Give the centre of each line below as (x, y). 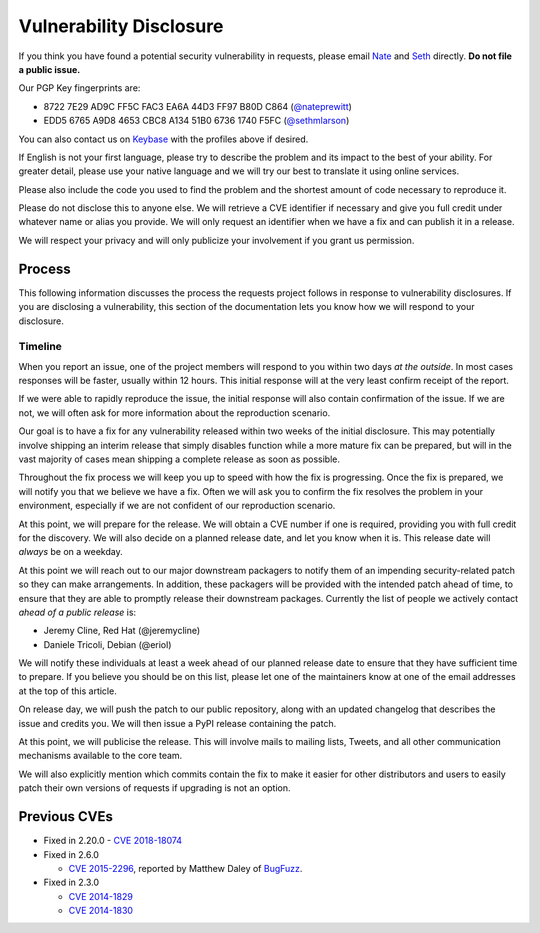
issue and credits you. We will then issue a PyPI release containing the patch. (177, 723)
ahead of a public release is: (77, 612)
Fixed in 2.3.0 (71, 882)
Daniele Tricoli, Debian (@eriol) (107, 644)
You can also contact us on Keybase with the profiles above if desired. (163, 139)
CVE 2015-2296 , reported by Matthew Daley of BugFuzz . (185, 868)
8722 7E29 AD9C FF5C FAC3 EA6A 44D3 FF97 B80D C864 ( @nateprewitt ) (197, 106)
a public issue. (49, 69)
